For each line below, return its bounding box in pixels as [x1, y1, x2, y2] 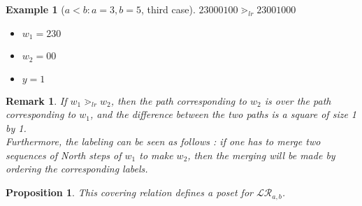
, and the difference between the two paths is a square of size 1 [89, 107, 357, 122]
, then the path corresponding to [110, 93, 247, 108]
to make [139, 147, 173, 162]
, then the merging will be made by [187, 147, 335, 162]
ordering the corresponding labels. [6, 161, 148, 176]
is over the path [264, 93, 331, 108]
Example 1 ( [6, 2, 65, 16]
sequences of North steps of [6, 147, 122, 162]
